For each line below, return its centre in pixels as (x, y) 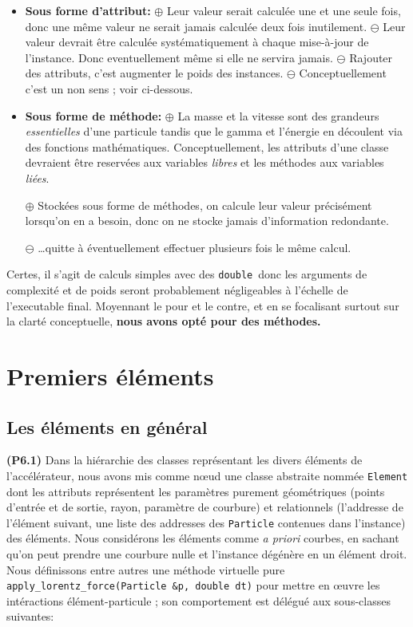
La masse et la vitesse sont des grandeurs (278, 115)
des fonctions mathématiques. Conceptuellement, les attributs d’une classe (207, 146)
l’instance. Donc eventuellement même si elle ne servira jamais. (179, 57)
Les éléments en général (107, 426)
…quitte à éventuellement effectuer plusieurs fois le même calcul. (195, 247)
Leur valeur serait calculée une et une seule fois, (284, 10)
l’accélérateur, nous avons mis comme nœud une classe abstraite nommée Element (207, 475)
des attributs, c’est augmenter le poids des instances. (154, 73)
